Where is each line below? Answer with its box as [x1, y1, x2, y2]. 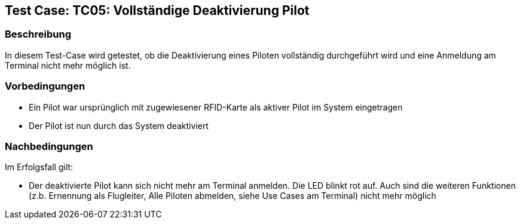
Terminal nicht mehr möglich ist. [5, 60, 131, 70]
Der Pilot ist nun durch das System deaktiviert [29, 120, 209, 131]
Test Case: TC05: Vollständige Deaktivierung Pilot [5, 3, 310, 18]
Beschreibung [5, 28, 72, 41]
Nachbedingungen [5, 140, 93, 152]
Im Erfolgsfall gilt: [5, 162, 74, 173]
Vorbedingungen [5, 80, 85, 93]
